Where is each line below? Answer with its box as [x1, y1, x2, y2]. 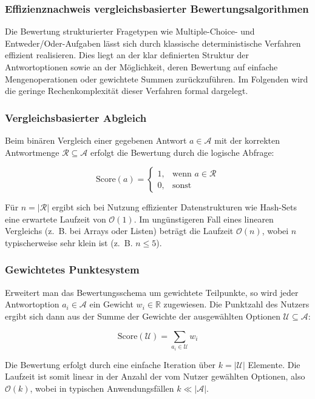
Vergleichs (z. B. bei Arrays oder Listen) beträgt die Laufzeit [5, 224, 234, 237]
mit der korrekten [214, 134, 280, 146]
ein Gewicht [89, 298, 134, 310]
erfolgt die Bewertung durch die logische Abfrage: [90, 146, 274, 158]
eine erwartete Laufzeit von [5, 212, 106, 225]
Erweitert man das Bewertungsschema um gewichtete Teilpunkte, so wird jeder [5, 286, 299, 298]
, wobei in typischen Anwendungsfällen [30, 381, 174, 394]
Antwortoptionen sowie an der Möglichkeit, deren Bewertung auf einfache [5, 61, 278, 73]
